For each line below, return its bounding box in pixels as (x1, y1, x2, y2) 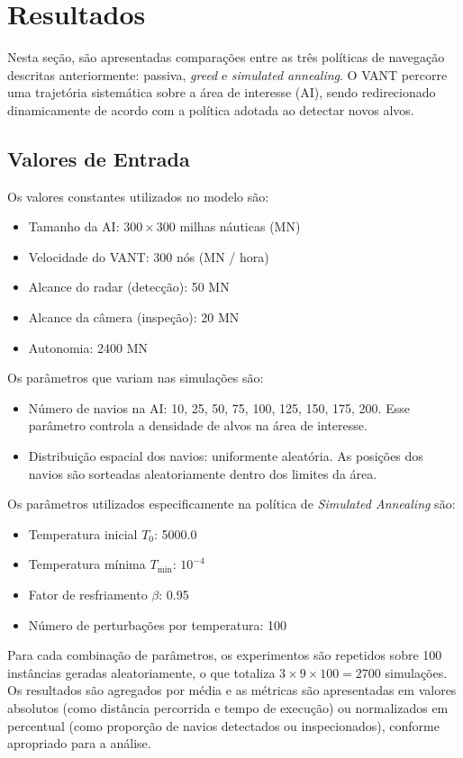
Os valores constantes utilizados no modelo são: (7, 186, 269, 205)
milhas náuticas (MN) (179, 217, 301, 236)
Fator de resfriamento (28, 585, 148, 604)
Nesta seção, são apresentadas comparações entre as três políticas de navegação (7, 48, 445, 67)
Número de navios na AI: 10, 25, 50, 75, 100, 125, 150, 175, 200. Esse (28, 398, 410, 417)
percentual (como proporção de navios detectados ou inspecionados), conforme (7, 716, 440, 735)
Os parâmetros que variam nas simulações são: (7, 368, 264, 387)
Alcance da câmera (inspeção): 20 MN (28, 308, 240, 327)
